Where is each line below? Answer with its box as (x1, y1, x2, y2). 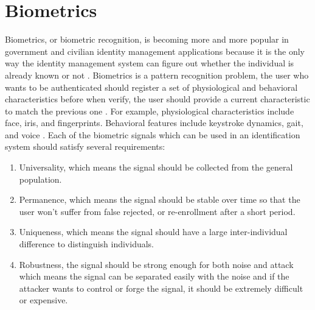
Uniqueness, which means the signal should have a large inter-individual (19, 225, 288, 238)
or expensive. (19, 294, 68, 306)
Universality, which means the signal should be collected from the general (19, 161, 293, 174)
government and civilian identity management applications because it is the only (5, 44, 305, 57)
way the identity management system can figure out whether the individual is (5, 57, 294, 69)
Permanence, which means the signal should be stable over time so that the (19, 193, 300, 206)
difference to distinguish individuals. (19, 238, 154, 250)
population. (19, 172, 62, 185)
